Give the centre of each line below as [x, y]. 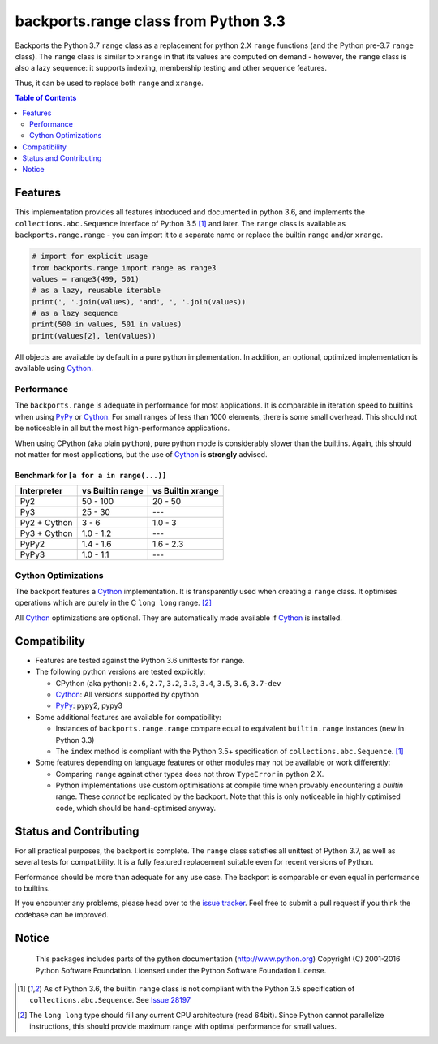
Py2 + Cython [46, 523]
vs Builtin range [112, 491]
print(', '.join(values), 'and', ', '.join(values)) [139, 302]
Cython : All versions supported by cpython [127, 694]
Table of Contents [46, 98]
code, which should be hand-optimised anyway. [136, 808]
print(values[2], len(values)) [94, 336]
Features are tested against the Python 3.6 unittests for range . [140, 660]
